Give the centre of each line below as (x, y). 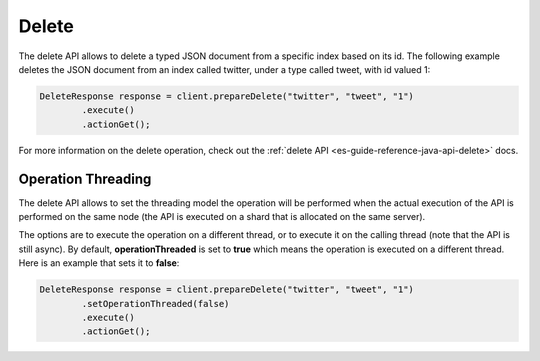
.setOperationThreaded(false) (155, 303)
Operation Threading (85, 178)
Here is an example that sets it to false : (99, 263)
